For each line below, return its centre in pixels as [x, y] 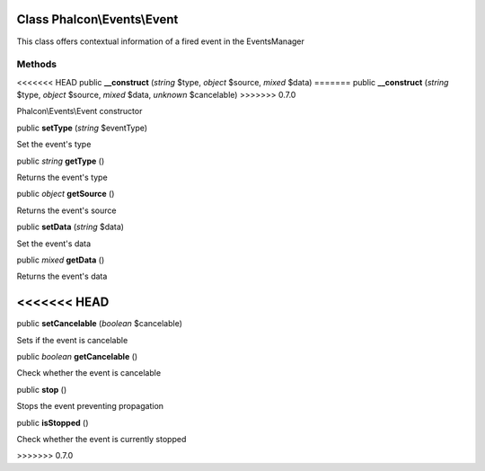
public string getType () [61, 161]
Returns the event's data [62, 276]
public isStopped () [53, 422]
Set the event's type [54, 145]
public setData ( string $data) [71, 227]
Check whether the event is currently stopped [101, 439]
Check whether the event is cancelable [89, 373]
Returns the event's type [62, 177]
